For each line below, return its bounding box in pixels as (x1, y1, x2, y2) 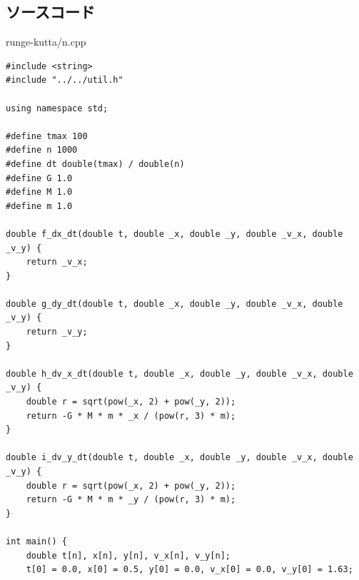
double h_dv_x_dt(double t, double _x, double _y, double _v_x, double (6, 368, 353, 379)
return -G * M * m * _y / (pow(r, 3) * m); (26, 494, 236, 505)
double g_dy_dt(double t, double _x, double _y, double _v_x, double (6, 298, 343, 309)
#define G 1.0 (6, 173, 73, 183)
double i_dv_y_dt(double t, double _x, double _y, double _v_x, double (6, 452, 353, 463)
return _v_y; (26, 327, 88, 337)
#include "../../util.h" (6, 75, 123, 86)
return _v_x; (26, 257, 88, 268)
